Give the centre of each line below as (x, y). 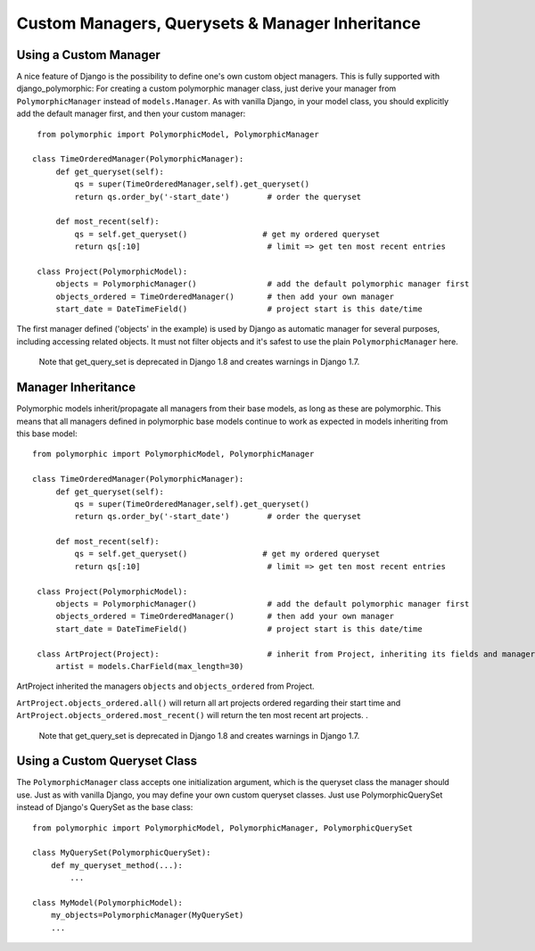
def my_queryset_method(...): (116, 865)
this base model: (47, 434)
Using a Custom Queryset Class (107, 761)
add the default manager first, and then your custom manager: (131, 114)
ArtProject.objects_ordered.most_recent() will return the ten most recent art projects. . (193, 715)
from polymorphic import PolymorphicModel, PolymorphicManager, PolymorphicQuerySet (223, 828)
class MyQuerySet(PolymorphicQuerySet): (122, 853)
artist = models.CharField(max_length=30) (150, 666)
